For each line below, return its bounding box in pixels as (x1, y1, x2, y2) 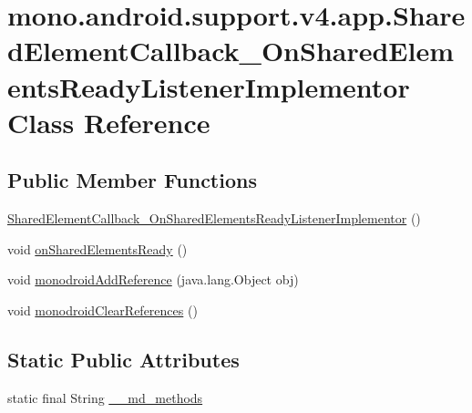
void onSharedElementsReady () (7, 239, 188, 258)
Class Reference (7, 103, 210, 140)
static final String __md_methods (7, 387, 203, 407)
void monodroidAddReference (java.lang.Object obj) (7, 270, 299, 289)
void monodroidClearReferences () (7, 300, 198, 319)
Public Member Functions (7, 166, 257, 194)
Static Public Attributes (7, 345, 240, 373)
